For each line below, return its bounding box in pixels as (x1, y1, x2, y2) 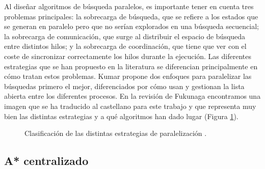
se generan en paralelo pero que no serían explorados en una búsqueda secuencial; (4, 21, 259, 32)
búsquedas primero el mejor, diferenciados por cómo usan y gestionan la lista (4, 80, 245, 91)
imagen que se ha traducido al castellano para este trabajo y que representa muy (4, 100, 256, 111)
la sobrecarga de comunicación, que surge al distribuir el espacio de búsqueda (4, 31, 246, 41)
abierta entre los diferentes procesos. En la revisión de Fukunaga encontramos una (4, 91, 261, 101)
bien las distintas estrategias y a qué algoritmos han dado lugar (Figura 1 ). (4, 110, 238, 121)
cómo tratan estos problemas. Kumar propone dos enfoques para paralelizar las (4, 71, 252, 81)
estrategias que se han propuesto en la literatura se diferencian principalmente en (4, 61, 258, 71)
